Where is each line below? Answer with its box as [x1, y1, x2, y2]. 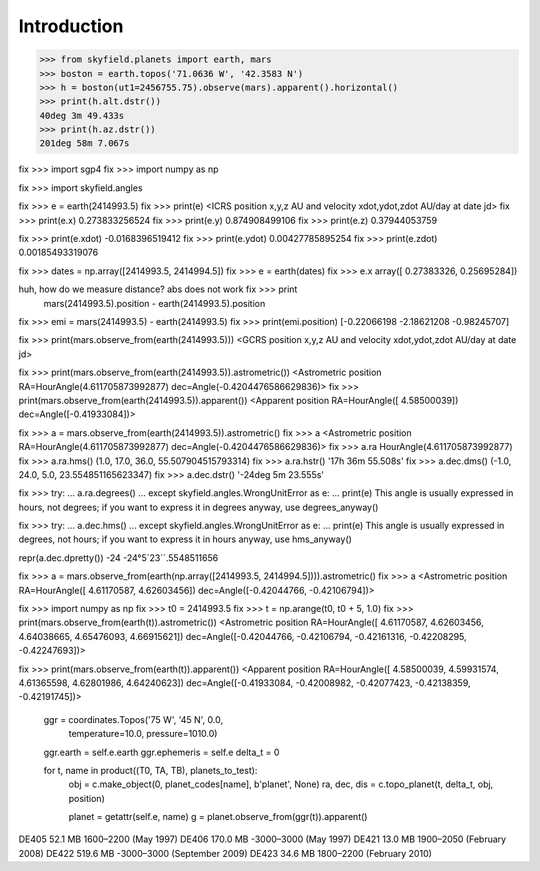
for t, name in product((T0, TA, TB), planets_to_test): [43, 764, 258, 776]
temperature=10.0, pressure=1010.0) [68, 728, 218, 740]
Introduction [18, 15, 124, 37]
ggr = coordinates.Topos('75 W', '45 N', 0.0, [43, 713, 224, 725]
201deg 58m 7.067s [39, 138, 130, 149]
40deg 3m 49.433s [39, 110, 125, 121]
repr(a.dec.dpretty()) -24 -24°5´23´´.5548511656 [18, 551, 219, 564]
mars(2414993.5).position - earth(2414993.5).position [43, 297, 266, 309]
